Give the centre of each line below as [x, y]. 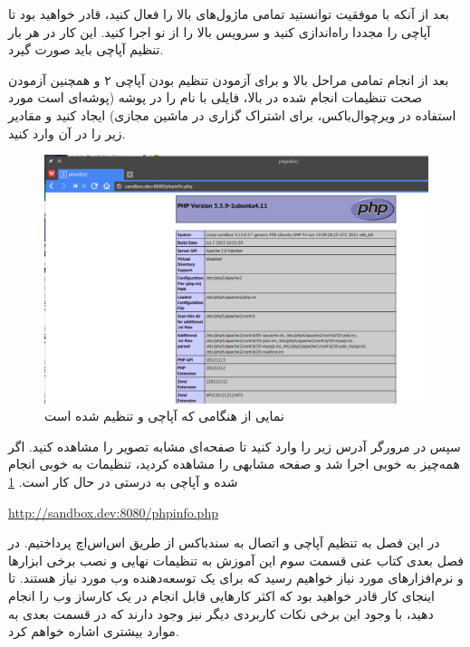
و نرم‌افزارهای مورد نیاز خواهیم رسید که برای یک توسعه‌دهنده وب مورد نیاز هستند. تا [236, 578]
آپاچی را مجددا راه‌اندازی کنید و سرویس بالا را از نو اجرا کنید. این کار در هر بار [220, 31]
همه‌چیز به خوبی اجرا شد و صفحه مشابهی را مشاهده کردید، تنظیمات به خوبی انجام [234, 464]
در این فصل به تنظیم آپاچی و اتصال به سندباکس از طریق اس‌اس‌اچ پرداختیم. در [224, 542]
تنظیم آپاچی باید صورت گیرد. [86, 49]
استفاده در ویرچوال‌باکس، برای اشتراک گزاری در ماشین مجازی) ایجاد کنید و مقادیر [232, 114]
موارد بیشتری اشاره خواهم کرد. [94, 631]
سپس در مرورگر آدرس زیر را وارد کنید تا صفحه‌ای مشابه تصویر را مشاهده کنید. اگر [235, 446]
